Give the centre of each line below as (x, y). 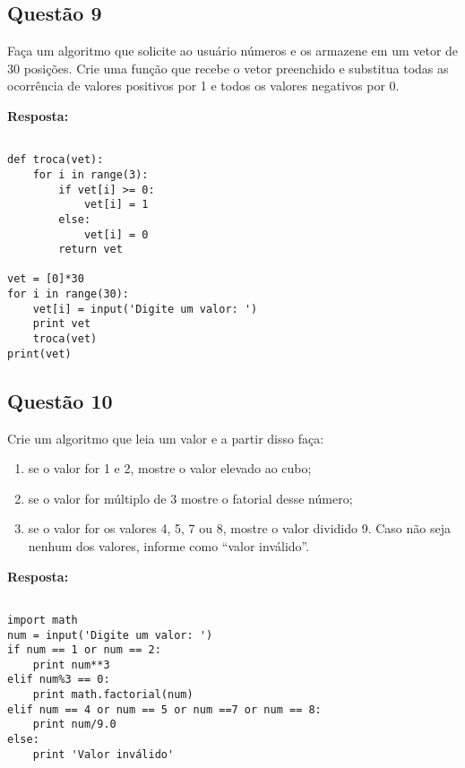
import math (43, 620)
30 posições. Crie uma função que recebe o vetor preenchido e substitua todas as (228, 68)
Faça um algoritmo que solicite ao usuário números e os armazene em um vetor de (233, 51)
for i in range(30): (69, 294)
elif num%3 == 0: (59, 680)
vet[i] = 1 (116, 205)
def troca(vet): (56, 160)
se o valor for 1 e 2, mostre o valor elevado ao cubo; (170, 468)
